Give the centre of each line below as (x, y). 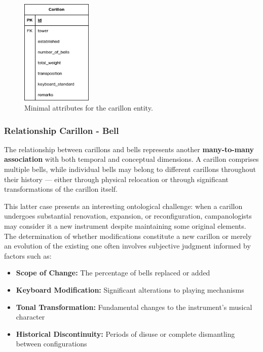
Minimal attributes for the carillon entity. (89, 108)
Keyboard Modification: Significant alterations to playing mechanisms (130, 289)
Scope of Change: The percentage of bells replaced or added (113, 273)
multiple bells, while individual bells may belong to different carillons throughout (130, 169)
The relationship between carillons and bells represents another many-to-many (129, 149)
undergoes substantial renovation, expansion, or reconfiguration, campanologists (128, 216)
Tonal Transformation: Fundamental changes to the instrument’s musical (134, 307)
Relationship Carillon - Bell (62, 130)
